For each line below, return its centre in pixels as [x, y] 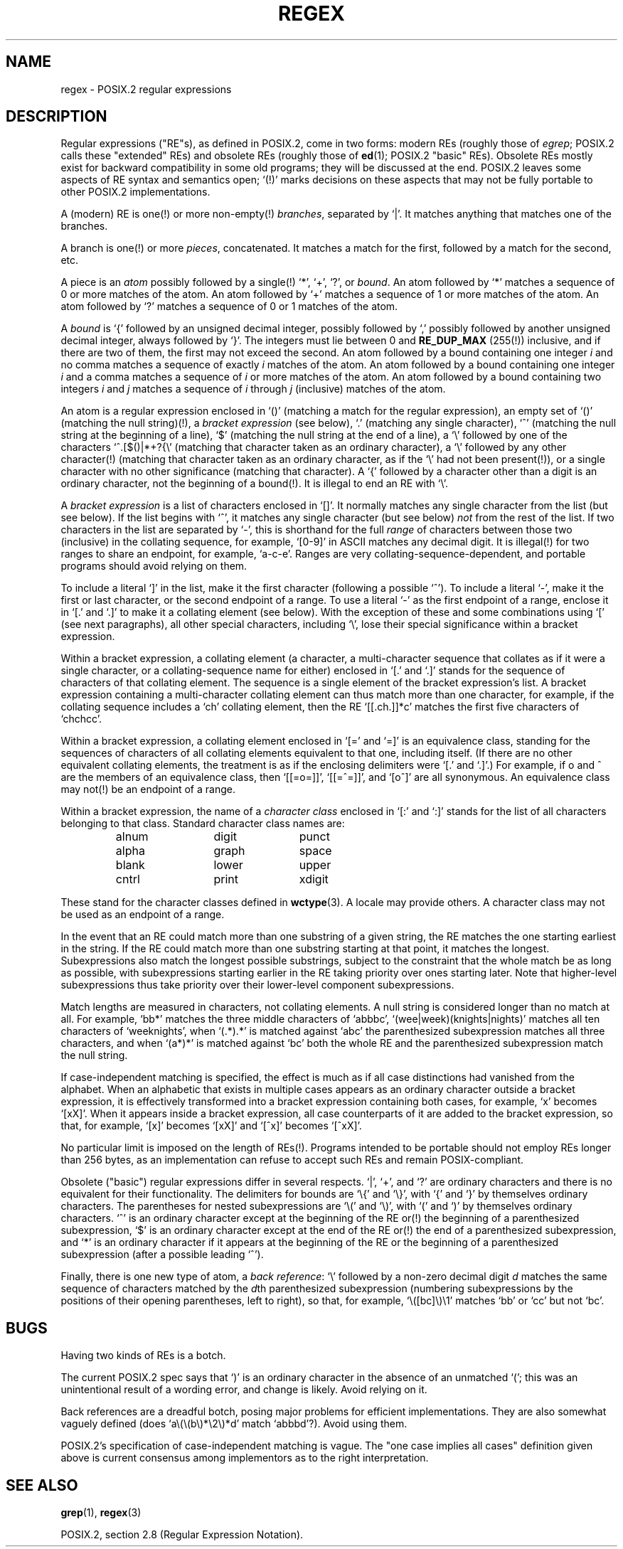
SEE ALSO [42, 1485]
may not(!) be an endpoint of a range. [148, 789]
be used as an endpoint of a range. [143, 915]
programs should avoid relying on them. [154, 566]
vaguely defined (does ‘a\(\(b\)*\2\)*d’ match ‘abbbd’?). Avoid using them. [234, 1424]
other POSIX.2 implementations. [135, 192]
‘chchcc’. [81, 719]
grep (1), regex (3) [101, 1513]
